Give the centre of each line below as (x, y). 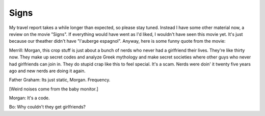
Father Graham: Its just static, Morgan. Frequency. (60, 80)
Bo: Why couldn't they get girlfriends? (47, 107)
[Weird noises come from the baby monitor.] (54, 89)
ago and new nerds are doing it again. (47, 71)
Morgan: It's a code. (29, 98)
